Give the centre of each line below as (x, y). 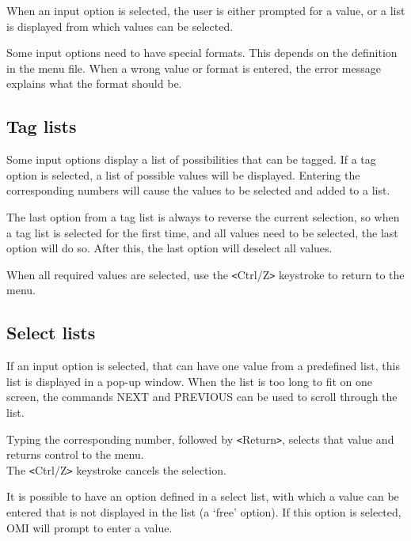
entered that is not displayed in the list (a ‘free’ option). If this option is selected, (204, 512)
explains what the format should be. (94, 83)
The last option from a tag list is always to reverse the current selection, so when (203, 216)
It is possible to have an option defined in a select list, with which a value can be (203, 496)
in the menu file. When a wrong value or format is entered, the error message (194, 68)
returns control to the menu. (75, 454)
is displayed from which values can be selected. (120, 26)
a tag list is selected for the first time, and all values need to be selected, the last (202, 232)
